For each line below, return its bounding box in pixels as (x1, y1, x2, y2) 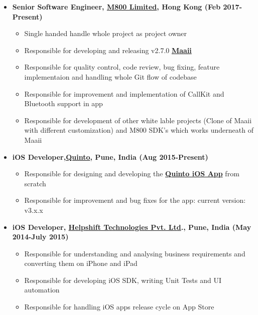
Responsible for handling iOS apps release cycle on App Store (24, 301, 214, 312)
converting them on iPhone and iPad (24, 258, 138, 268)
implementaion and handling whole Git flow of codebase (24, 71, 197, 82)
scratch (24, 178, 46, 188)
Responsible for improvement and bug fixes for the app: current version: (24, 195, 246, 205)
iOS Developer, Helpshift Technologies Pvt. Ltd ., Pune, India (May (12, 221, 251, 232)
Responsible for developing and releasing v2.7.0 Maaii (24, 45, 192, 55)
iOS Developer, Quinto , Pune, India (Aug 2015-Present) (12, 151, 208, 162)
